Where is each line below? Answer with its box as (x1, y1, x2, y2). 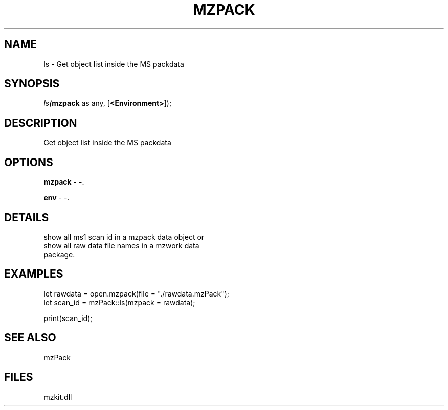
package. (43, 249, 75, 259)
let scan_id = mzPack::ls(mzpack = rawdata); (43, 298, 195, 307)
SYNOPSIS (4, 77, 60, 90)
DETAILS (4, 211, 49, 224)
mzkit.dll (43, 392, 72, 401)
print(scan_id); (43, 313, 93, 323)
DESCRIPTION (4, 116, 77, 129)
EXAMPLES (4, 267, 63, 281)
